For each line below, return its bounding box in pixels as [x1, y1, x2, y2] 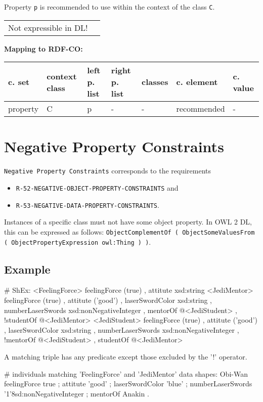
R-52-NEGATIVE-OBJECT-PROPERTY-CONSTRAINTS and [16, 183, 179, 193]
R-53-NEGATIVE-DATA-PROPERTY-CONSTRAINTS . [16, 199, 159, 210]
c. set [8, 76, 30, 88]
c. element [176, 76, 218, 88]
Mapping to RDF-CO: [4, 43, 83, 54]
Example [4, 261, 51, 277]
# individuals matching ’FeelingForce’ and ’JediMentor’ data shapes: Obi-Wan [4, 368, 248, 379]
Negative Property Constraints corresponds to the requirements [4, 165, 211, 176]
